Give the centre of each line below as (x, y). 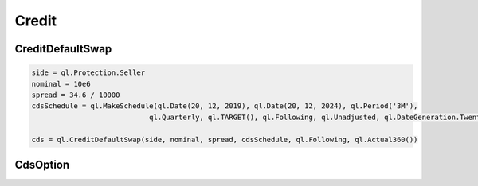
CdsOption (42, 164)
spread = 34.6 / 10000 (76, 95)
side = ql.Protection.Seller (88, 73)
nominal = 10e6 (61, 84)
